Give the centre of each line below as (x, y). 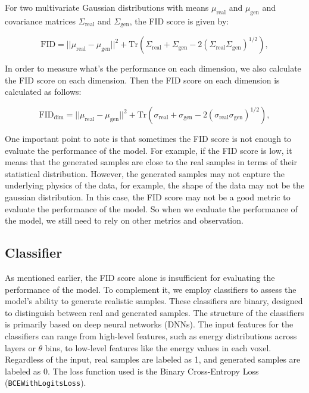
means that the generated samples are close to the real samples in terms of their (151, 162)
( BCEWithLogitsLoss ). (46, 383)
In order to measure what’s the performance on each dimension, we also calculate (153, 68)
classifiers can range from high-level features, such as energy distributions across (151, 335)
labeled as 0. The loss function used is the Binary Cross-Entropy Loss (132, 371)
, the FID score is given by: (179, 21)
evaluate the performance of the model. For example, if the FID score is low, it (149, 150)
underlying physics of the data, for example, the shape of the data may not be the (155, 185)
